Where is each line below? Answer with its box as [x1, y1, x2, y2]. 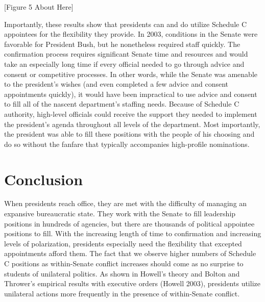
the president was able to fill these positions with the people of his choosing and [4, 129, 255, 139]
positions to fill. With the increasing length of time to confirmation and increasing [4, 228, 261, 239]
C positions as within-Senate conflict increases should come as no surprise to [4, 258, 244, 268]
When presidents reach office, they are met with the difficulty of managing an [4, 198, 247, 209]
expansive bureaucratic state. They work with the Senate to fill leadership [4, 208, 236, 219]
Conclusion [4, 168, 83, 189]
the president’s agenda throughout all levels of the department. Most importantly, [4, 118, 260, 129]
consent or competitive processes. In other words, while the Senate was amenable [4, 68, 257, 79]
